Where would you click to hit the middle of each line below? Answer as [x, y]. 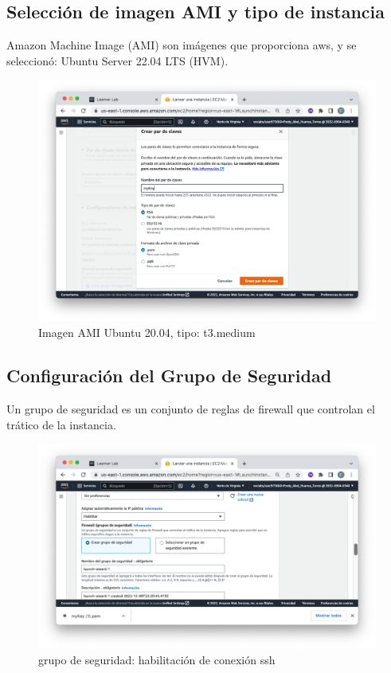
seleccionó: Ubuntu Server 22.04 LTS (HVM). [117, 60]
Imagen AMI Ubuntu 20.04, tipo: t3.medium [147, 333]
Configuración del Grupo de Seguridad [169, 376]
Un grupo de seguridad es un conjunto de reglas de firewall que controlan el [191, 409]
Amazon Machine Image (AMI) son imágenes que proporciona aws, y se [182, 45]
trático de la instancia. [61, 424]
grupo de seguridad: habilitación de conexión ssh [157, 659]
